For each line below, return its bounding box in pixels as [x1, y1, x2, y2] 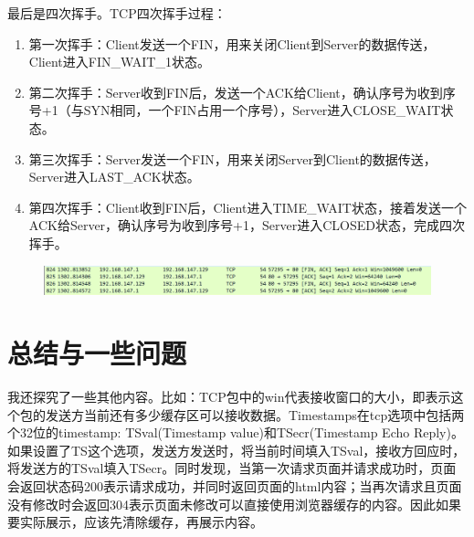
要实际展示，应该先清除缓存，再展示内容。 [7, 512, 263, 532]
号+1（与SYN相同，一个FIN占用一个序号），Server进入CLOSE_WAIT [28, 100, 441, 120]
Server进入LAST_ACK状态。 [28, 167, 200, 186]
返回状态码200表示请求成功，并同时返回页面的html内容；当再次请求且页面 [19, 476, 462, 495]
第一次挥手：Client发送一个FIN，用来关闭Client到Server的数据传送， [28, 34, 436, 53]
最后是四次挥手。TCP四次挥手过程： [7, 4, 226, 22]
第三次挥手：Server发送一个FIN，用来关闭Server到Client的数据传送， [28, 149, 437, 168]
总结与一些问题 [7, 334, 187, 372]
